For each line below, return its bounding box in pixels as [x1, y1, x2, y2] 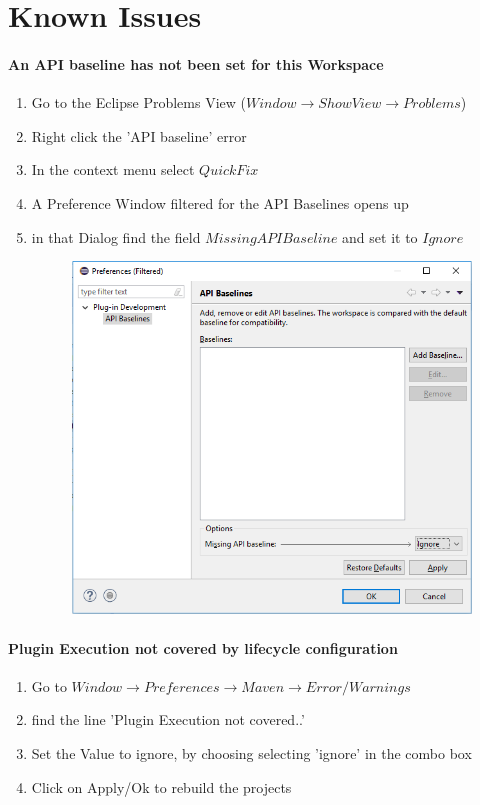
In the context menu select [31, 159, 195, 180]
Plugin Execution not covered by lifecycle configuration [8, 637, 398, 658]
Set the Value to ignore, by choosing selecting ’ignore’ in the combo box [31, 743, 472, 764]
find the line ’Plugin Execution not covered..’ [31, 709, 305, 730]
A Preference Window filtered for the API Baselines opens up [31, 192, 409, 213]
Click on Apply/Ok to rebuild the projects [31, 776, 292, 797]
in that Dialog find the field [31, 226, 201, 247]
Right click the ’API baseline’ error [31, 125, 247, 146]
